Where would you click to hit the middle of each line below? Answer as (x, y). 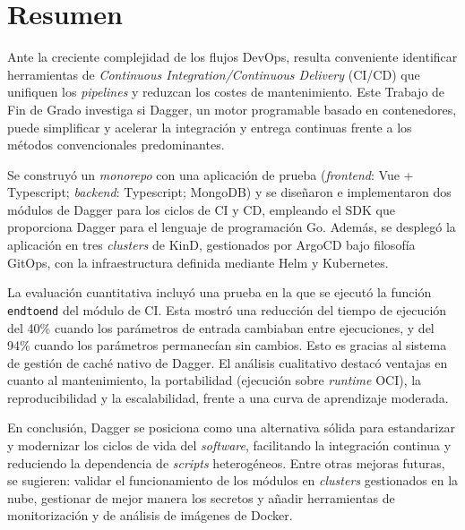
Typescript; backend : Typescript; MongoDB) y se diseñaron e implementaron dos (229, 192)
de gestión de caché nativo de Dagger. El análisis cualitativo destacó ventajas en (228, 362)
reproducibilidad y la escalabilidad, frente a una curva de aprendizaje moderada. (228, 397)
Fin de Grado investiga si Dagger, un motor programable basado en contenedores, (232, 109)
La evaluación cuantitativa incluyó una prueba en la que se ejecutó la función (220, 292)
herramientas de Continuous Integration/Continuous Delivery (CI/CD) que (214, 74)
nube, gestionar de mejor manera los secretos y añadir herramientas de (201, 497)
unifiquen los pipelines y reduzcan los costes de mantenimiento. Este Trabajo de (226, 92)
